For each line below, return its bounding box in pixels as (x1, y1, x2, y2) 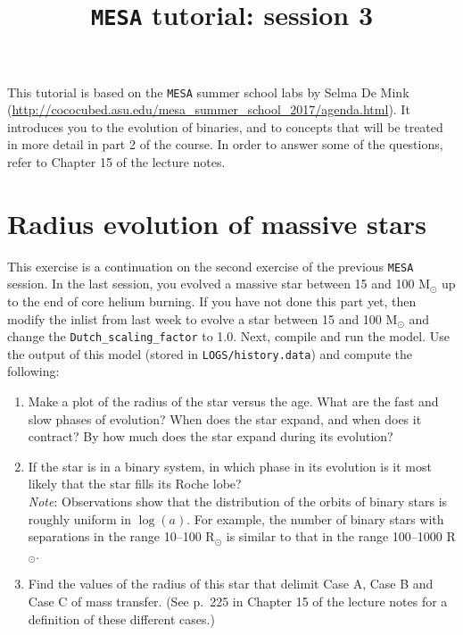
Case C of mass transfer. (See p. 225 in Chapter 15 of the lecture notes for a (28, 591, 448, 610)
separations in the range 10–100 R (28, 527, 215, 546)
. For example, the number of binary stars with (186, 509, 444, 528)
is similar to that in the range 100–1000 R (226, 527, 456, 546)
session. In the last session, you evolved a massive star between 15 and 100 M (7, 274, 430, 293)
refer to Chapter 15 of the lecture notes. (7, 152, 226, 171)
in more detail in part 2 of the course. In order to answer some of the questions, (7, 135, 443, 154)
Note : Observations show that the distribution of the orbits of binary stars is (28, 491, 448, 510)
